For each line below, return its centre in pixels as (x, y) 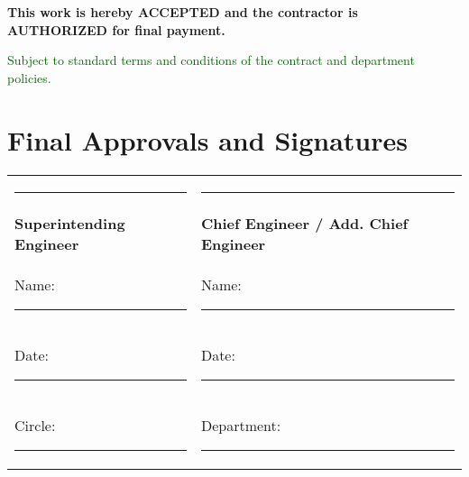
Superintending (70, 223)
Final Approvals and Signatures (207, 139)
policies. (29, 77)
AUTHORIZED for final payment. (116, 29)
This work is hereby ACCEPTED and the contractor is (183, 12)
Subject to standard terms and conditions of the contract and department (211, 60)
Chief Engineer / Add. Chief (304, 223)
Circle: (35, 425)
